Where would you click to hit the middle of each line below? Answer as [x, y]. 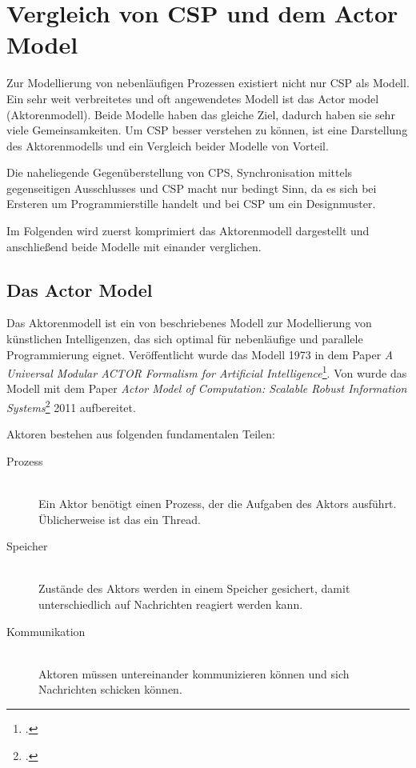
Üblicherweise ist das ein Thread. [120, 519]
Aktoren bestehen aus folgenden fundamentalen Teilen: [141, 434]
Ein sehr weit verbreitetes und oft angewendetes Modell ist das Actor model [193, 98]
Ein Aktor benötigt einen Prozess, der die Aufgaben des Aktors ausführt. [218, 504]
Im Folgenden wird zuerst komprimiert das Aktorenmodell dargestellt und [188, 231]
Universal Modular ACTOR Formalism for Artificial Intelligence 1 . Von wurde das [207, 372]
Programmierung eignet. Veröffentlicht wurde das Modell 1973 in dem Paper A [200, 354]
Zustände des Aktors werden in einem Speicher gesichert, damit [194, 588]
